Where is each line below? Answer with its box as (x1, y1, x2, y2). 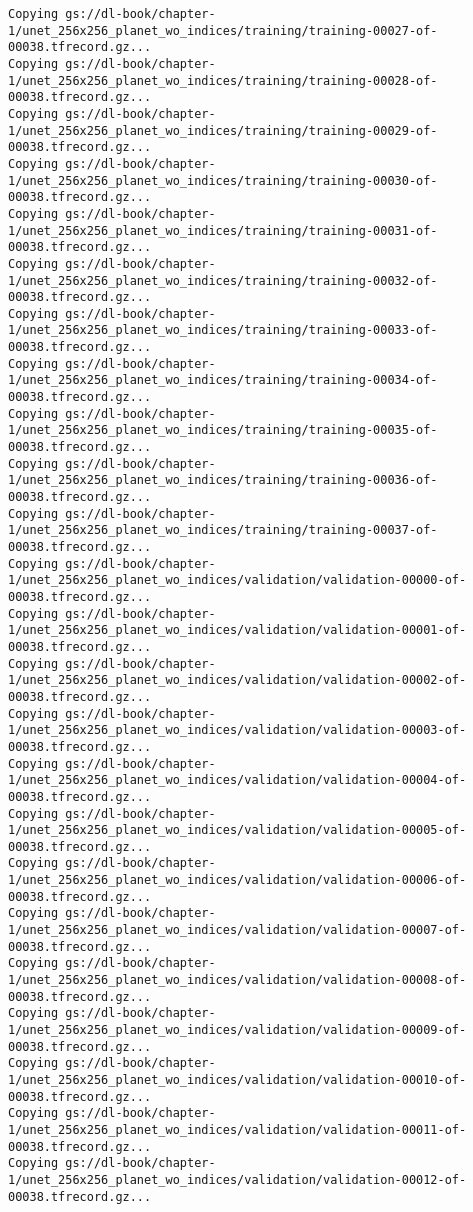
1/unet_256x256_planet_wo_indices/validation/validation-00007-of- (8, 923, 467, 938)
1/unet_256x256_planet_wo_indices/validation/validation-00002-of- (8, 673, 467, 688)
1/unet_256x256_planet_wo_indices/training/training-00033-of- (8, 323, 438, 338)
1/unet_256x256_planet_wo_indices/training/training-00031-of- (8, 223, 438, 238)
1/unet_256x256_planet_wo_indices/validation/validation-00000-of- (8, 573, 467, 588)
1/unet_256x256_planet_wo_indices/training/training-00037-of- (8, 523, 438, 538)
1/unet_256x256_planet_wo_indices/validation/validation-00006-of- (8, 873, 467, 888)
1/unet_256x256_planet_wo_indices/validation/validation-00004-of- (8, 773, 467, 788)
